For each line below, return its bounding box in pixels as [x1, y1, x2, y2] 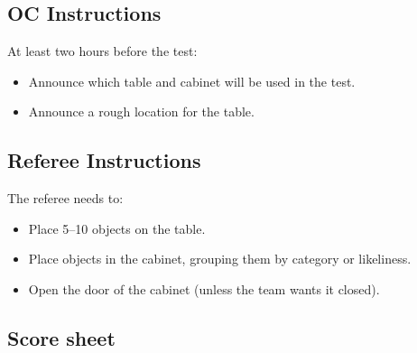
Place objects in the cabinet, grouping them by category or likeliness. [28, 249, 412, 268]
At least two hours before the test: [7, 42, 198, 60]
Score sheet [7, 323, 116, 351]
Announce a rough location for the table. [28, 102, 255, 121]
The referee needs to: [7, 189, 124, 208]
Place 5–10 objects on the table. [28, 218, 206, 237]
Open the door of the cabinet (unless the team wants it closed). [28, 279, 380, 298]
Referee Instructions [7, 146, 201, 174]
